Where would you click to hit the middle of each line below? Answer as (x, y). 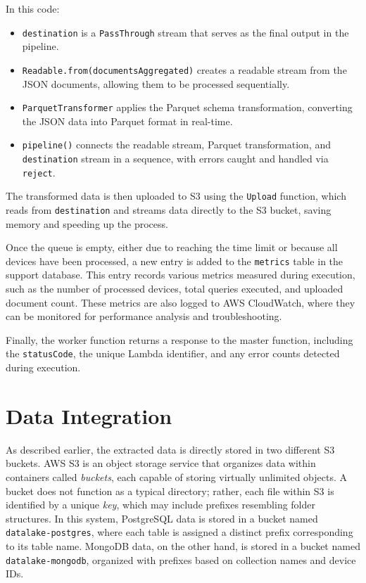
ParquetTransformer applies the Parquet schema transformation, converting (187, 107)
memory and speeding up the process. (87, 223)
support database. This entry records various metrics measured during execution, (181, 275)
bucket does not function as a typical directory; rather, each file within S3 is (170, 491)
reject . (39, 172)
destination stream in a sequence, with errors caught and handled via (175, 158)
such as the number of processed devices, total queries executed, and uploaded (175, 289)
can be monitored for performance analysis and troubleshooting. (144, 316)
